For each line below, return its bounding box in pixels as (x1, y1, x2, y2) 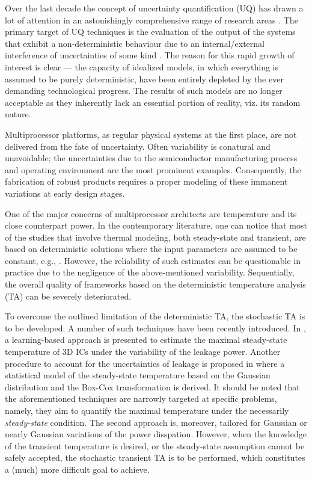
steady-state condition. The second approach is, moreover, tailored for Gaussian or (5, 416, 307, 428)
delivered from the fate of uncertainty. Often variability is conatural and (5, 140, 271, 152)
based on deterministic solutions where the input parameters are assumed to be (5, 242, 298, 255)
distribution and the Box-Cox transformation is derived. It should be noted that (5, 380, 300, 393)
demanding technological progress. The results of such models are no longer (5, 84, 283, 97)
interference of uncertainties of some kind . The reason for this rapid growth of (5, 49, 295, 61)
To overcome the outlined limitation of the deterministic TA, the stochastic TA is (5, 310, 305, 322)
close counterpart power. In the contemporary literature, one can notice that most (5, 219, 307, 232)
